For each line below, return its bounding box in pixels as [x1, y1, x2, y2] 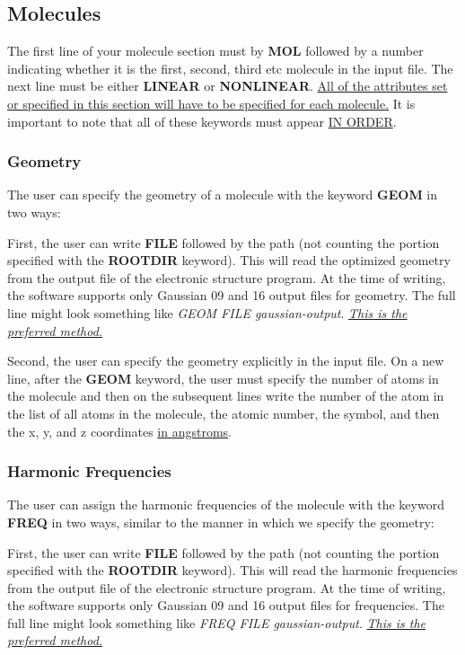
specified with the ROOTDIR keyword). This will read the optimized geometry [7, 251, 451, 270]
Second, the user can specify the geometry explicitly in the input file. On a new [7, 351, 444, 370]
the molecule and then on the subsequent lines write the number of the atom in [7, 386, 444, 405]
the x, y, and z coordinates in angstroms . [7, 421, 232, 440]
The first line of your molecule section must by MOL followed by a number [7, 41, 424, 60]
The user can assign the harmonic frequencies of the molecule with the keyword [7, 495, 444, 514]
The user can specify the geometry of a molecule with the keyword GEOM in [7, 185, 438, 204]
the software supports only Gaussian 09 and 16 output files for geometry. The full [7, 286, 456, 305]
